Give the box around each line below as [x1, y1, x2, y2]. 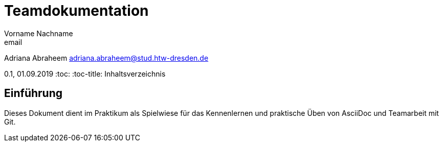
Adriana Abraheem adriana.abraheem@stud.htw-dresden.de [4, 53, 209, 62]
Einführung [4, 87, 62, 100]
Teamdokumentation [4, 2, 149, 19]
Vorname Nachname [4, 29, 73, 38]
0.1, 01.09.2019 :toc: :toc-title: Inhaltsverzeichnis [4, 69, 166, 78]
